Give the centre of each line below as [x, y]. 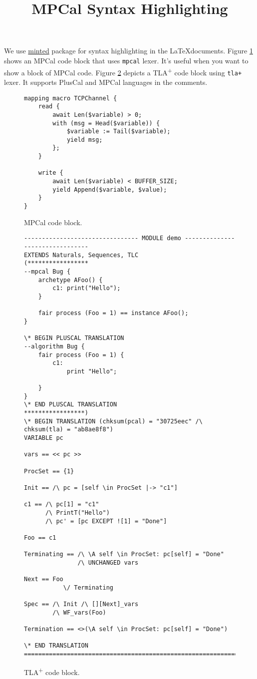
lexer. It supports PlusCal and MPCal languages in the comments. [106, 82]
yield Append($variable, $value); [110, 189]
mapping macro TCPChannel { [71, 98]
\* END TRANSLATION [56, 646]
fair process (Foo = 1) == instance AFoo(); [113, 313]
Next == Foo [44, 579]
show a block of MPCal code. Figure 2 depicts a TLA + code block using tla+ [123, 71]
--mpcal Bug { [47, 271]
